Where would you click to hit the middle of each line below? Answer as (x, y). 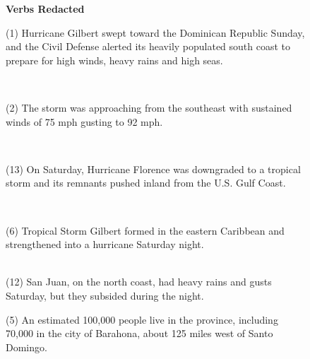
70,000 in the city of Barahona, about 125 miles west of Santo (139, 333)
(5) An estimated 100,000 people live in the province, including (142, 319)
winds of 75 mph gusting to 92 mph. (84, 121)
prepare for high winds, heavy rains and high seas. (114, 60)
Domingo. (26, 347)
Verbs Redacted (45, 8)
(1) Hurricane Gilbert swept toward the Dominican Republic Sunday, (155, 32)
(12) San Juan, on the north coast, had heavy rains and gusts (139, 282)
